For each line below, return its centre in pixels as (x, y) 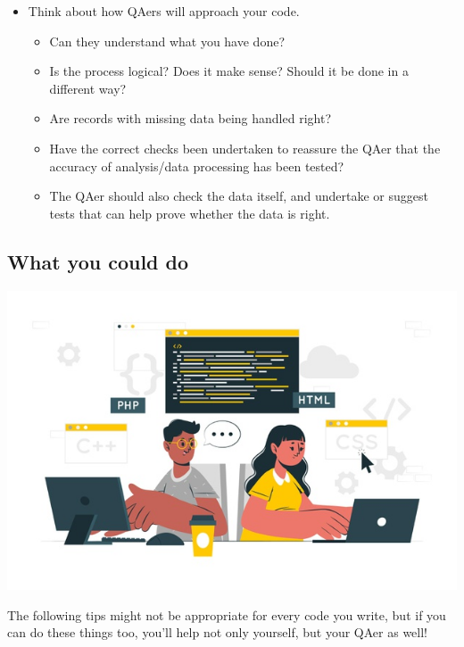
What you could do (98, 261)
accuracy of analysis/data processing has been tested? (197, 166)
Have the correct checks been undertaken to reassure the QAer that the (245, 148)
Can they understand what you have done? (167, 41)
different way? (88, 88)
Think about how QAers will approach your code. (164, 11)
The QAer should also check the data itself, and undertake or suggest (239, 196)
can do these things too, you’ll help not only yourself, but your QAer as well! (218, 632)
